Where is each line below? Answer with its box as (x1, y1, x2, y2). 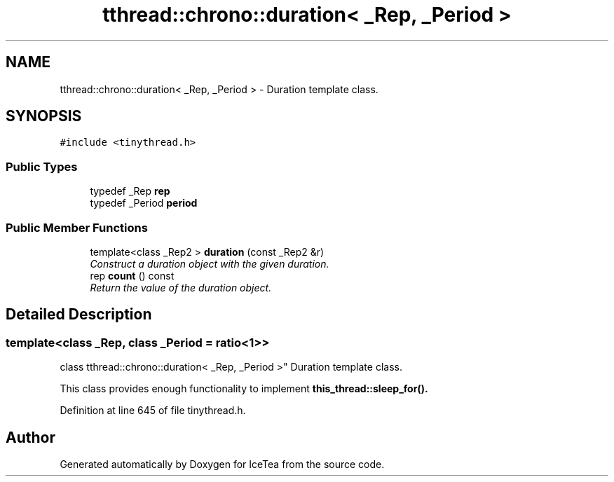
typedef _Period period (90, 197, 198, 209)
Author (6, 428, 55, 446)
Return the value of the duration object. (90, 281, 272, 294)
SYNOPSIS (6, 107, 82, 125)
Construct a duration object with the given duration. (90, 257, 329, 270)
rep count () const (90, 269, 175, 282)
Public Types (6, 159, 78, 174)
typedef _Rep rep (90, 185, 170, 198)
